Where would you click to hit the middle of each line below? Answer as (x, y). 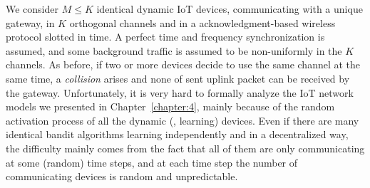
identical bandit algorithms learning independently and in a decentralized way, (177, 134)
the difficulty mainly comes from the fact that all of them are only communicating (185, 148)
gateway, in (30, 22)
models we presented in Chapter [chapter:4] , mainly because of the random (170, 106)
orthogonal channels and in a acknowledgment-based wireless (202, 22)
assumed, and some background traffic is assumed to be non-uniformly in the (174, 50)
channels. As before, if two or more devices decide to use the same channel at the (183, 64)
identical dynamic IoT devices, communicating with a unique (230, 9)
